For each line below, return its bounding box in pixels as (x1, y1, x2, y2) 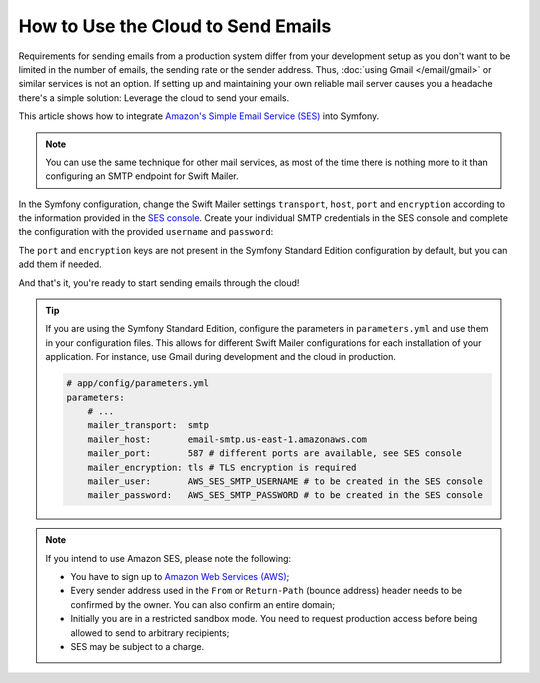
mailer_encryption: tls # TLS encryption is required (87, 461, 357, 473)
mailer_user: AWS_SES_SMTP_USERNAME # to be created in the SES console (87, 475, 484, 487)
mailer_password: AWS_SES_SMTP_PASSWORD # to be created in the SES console (87, 490, 484, 501)
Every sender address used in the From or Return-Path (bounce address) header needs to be (70, 585, 463, 597)
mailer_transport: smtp (87, 420, 210, 431)
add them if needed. (18, 258, 102, 270)
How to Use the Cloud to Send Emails (18, 15, 332, 37)
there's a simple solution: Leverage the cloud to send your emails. (18, 91, 290, 104)
